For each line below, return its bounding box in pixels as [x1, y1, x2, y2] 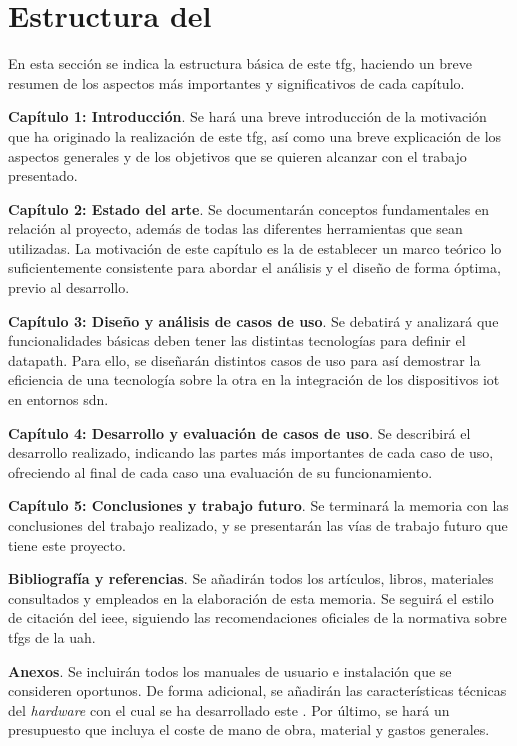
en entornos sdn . [8, 389, 109, 410]
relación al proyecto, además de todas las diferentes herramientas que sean [8, 218, 463, 239]
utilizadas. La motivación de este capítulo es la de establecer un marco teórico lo [8, 237, 502, 258]
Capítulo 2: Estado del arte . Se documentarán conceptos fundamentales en [8, 198, 489, 219]
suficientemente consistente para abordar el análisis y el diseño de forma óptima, [8, 257, 501, 278]
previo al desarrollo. [8, 277, 130, 298]
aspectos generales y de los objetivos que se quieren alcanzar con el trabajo [8, 145, 467, 166]
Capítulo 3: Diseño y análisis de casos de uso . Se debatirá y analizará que [8, 310, 499, 331]
